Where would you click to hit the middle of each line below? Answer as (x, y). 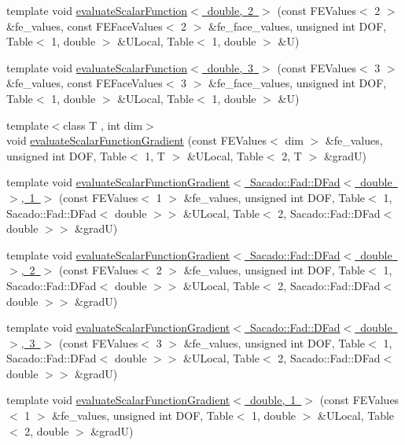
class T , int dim (103, 125)
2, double (47, 430)
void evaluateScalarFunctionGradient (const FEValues (137, 140)
